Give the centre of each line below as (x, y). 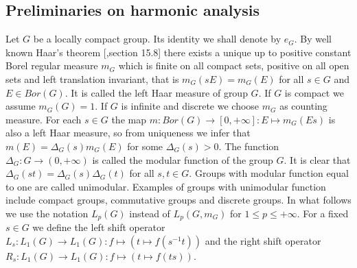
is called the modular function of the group (183, 159)
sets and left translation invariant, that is (92, 78)
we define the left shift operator (99, 227)
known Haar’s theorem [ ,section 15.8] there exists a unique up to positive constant (178, 52)
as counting (303, 106)
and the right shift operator (263, 240)
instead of (150, 213)
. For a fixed (323, 213)
